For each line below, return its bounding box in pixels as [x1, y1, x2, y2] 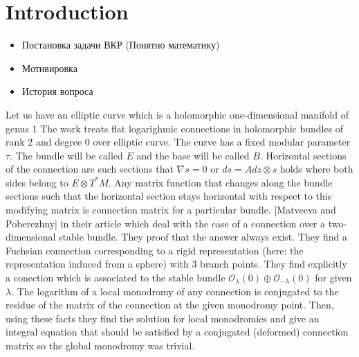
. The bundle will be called [10, 148, 123, 162]
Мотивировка [21, 60, 77, 75]
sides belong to [6, 175, 68, 189]
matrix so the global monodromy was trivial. [6, 338, 195, 352]
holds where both [279, 162, 353, 176]
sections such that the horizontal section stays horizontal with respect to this [6, 189, 332, 203]
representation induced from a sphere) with [6, 256, 189, 271]
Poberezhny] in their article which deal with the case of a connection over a [6, 216, 326, 230]
